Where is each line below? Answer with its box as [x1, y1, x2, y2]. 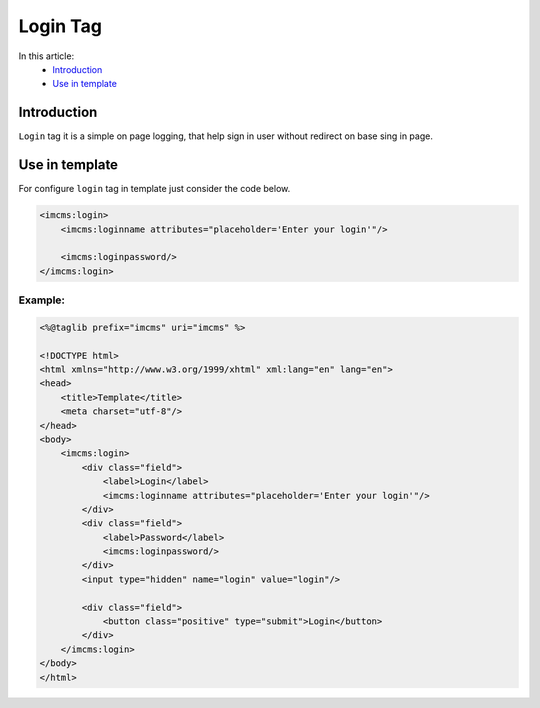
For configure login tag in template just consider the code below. [18, 183, 291, 195]
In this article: [18, 50, 75, 62]
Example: [18, 293, 65, 307]
